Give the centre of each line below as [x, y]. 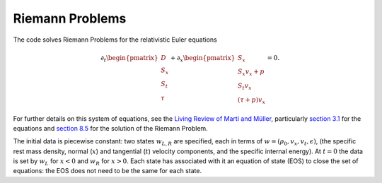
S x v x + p [251, 73]
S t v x [244, 87]
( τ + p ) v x [251, 100]
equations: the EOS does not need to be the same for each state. [107, 171]
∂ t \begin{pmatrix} [129, 59]
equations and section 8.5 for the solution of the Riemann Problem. [110, 128]
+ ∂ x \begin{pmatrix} [203, 59]
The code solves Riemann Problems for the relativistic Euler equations [115, 40]
